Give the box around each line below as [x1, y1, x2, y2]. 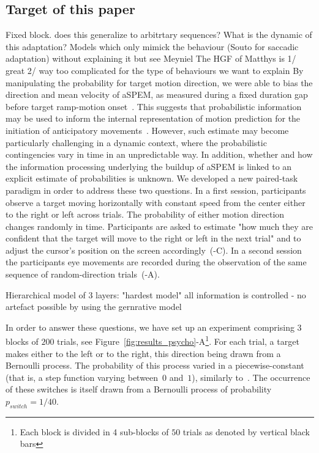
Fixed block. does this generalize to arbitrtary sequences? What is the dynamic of [6, 28, 312, 41]
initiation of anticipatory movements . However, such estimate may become [6, 123, 289, 136]
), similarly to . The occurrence [192, 370, 310, 383]
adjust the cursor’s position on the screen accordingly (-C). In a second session [6, 243, 302, 256]
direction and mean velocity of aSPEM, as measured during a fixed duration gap [6, 88, 308, 101]
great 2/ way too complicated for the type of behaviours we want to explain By [6, 64, 304, 76]
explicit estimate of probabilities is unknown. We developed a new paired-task [6, 172, 298, 185]
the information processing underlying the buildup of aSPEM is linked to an [6, 160, 292, 172]
